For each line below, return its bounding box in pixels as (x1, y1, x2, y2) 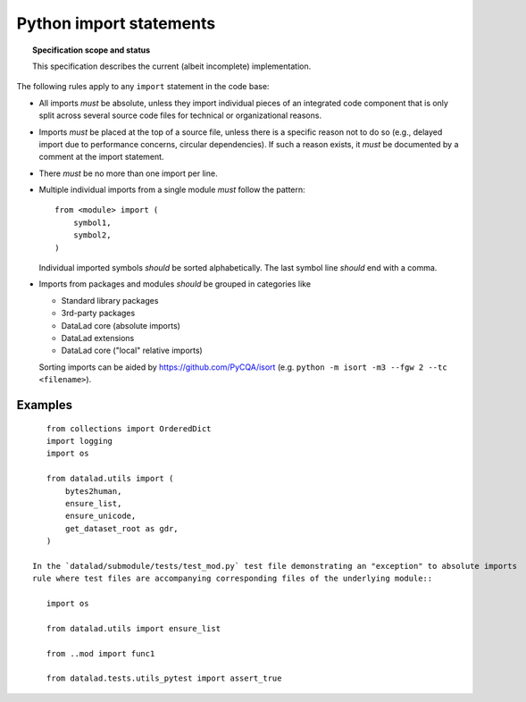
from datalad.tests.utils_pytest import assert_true (46, 673, 282, 683)
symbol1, (72, 217, 112, 228)
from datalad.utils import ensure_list (46, 623, 221, 633)
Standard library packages (61, 295, 159, 305)
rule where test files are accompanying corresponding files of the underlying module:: (32, 573, 433, 584)
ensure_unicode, (65, 511, 137, 522)
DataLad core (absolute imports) (61, 320, 180, 330)
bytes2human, (65, 486, 122, 496)
